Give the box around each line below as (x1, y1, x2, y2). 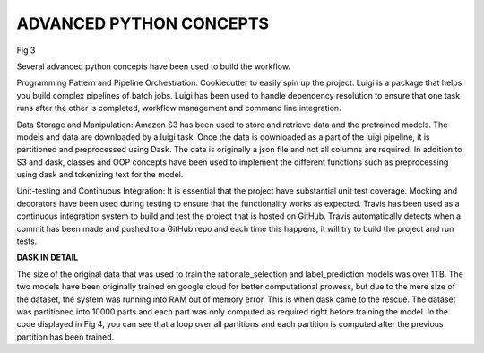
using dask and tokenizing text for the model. (16, 169, 184, 180)
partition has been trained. (16, 331, 115, 342)
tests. (16, 236, 38, 246)
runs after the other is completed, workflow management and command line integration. (16, 103, 341, 114)
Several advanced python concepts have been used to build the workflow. (16, 61, 291, 72)
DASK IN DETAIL (16, 252, 79, 263)
